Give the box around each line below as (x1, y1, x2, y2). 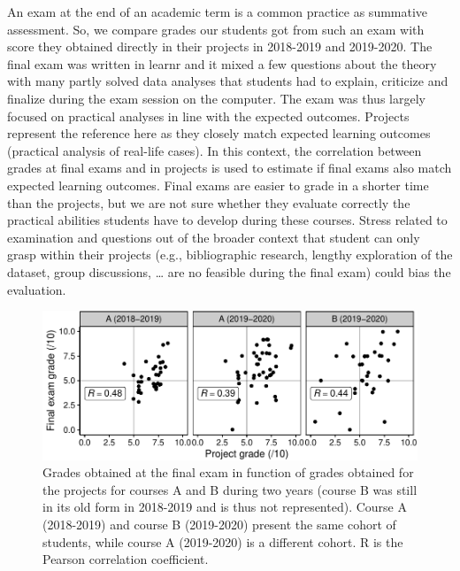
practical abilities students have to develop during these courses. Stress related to (7, 211, 448, 229)
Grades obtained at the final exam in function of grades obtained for (42, 463, 414, 482)
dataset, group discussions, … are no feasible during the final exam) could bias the (7, 262, 451, 281)
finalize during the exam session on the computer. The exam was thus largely (7, 89, 425, 107)
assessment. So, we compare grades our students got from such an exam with (7, 19, 425, 38)
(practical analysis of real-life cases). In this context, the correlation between (7, 141, 422, 159)
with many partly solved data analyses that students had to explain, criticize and (7, 72, 448, 90)
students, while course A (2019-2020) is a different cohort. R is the (42, 532, 403, 551)
